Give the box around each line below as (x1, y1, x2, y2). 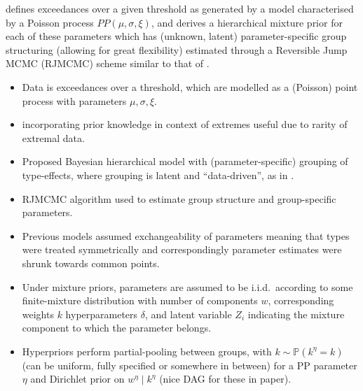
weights (22, 306, 54, 321)
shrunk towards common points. (22, 255, 160, 270)
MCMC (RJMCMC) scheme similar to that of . (6, 56, 210, 71)
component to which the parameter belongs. (22, 320, 212, 335)
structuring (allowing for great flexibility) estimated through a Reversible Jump (6, 42, 348, 57)
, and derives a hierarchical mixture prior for (151, 15, 343, 29)
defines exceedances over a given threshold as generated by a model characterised (6, 1, 354, 15)
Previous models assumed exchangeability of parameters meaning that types (22, 228, 350, 243)
